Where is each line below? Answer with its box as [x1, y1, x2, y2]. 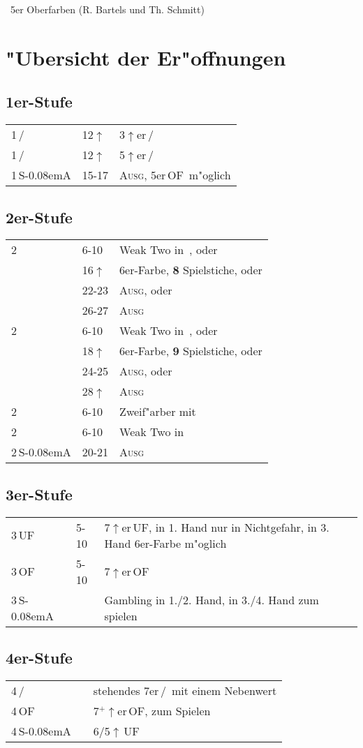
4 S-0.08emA [11, 722, 71, 739]
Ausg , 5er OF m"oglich [119, 167, 231, 184]
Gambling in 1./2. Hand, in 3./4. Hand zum [104, 591, 319, 608]
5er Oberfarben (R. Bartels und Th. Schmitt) [10, 2, 205, 16]
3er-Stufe [6, 483, 73, 504]
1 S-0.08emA [11, 167, 71, 184]
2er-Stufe [6, 206, 73, 227]
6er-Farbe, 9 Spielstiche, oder [119, 343, 262, 359]
